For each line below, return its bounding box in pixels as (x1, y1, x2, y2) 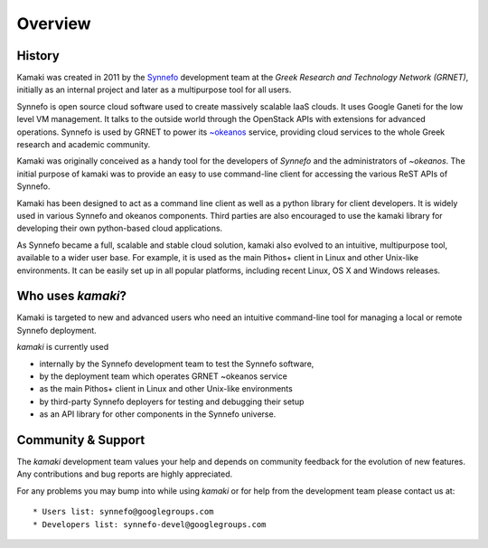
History (16, 48, 61, 63)
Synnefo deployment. (16, 325, 97, 335)
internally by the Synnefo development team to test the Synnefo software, (39, 358, 314, 369)
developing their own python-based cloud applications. (16, 222, 223, 234)
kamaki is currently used (16, 342, 109, 353)
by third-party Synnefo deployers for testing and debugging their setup (39, 396, 305, 407)
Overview (16, 14, 91, 33)
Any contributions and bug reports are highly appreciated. (16, 468, 233, 479)
